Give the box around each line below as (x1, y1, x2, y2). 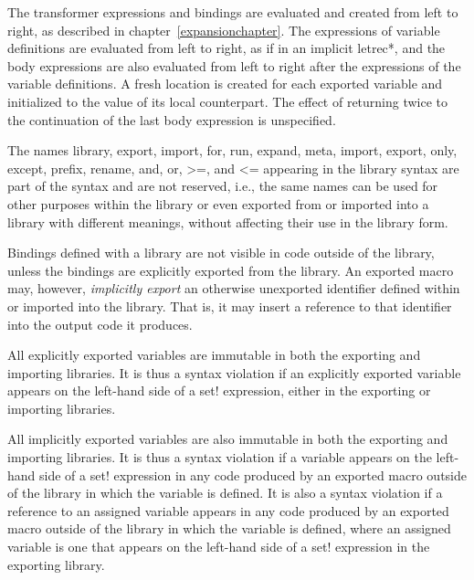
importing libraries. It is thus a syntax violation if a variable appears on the (7, 448, 432, 467)
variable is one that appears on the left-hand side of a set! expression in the (7, 537, 430, 556)
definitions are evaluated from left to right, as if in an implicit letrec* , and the (7, 38, 446, 58)
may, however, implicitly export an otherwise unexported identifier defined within (7, 279, 460, 298)
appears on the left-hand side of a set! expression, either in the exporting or (7, 381, 431, 400)
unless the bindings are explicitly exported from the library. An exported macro (7, 260, 454, 279)
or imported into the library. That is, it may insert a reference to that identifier (7, 296, 452, 315)
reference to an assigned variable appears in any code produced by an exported (7, 501, 449, 520)
